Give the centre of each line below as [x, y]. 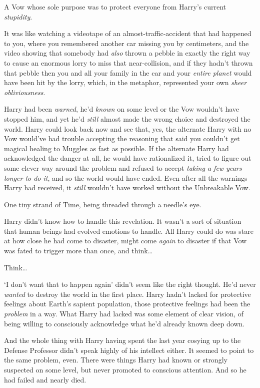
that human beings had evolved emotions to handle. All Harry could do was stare [129, 231]
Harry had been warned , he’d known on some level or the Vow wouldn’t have [122, 109]
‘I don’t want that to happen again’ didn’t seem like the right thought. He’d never [130, 284]
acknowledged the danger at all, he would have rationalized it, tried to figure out [128, 158]
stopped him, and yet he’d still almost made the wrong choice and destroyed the [127, 118]
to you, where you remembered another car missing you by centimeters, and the [126, 43]
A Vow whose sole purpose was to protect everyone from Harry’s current [115, 7]
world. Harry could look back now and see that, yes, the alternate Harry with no [128, 128]
